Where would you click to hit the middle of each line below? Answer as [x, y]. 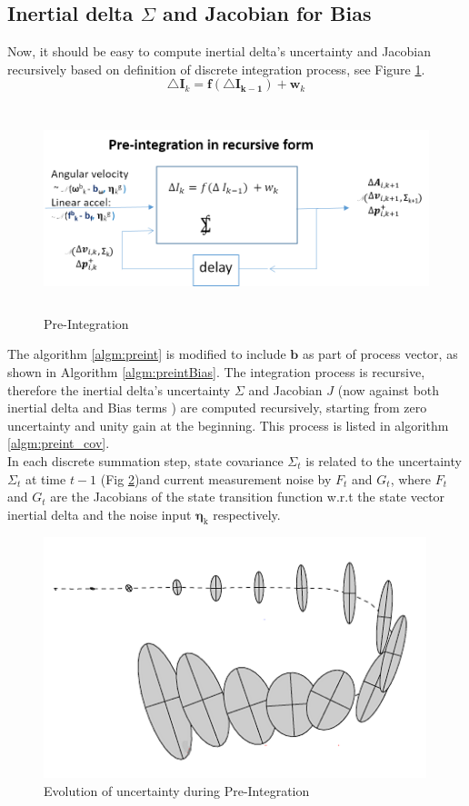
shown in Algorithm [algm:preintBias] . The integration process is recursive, [216, 371]
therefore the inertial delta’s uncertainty [119, 389]
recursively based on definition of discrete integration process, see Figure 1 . [216, 69]
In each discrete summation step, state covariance [145, 460]
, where [411, 478]
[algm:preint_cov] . [59, 443]
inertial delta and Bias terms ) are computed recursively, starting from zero [217, 408]
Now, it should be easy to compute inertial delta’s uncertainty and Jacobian [220, 51]
